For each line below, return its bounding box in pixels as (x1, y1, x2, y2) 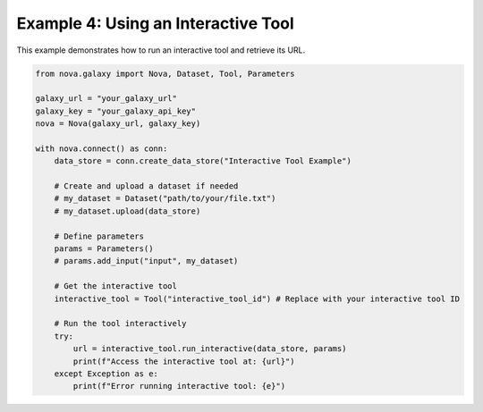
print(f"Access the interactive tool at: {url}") (72, 356, 295, 366)
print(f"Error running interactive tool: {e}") (72, 381, 286, 391)
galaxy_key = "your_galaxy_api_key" (35, 105, 197, 116)
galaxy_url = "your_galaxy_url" (35, 94, 178, 104)
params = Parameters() (54, 244, 154, 254)
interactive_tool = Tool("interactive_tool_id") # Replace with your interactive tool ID (54, 293, 461, 304)
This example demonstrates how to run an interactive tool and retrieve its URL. (16, 45, 306, 55)
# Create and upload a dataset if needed (54, 181, 239, 191)
